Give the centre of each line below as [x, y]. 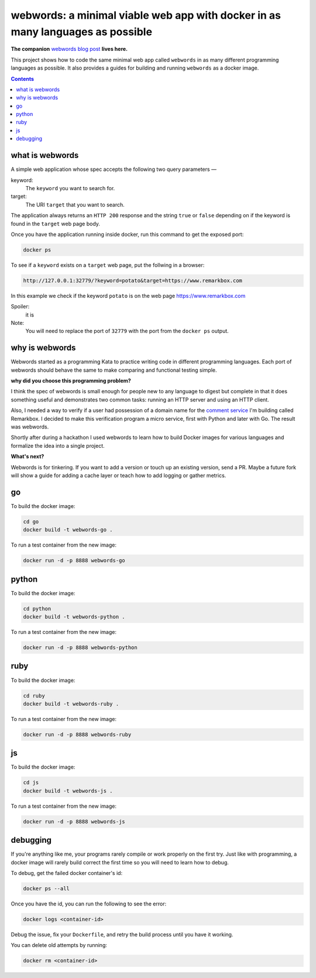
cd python [37, 608]
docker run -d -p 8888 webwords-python [80, 648]
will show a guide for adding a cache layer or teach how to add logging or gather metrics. [118, 475]
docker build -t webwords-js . [68, 791]
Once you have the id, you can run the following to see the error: [89, 904]
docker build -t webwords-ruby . [71, 704]
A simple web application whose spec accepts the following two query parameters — [114, 169]
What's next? [28, 457]
